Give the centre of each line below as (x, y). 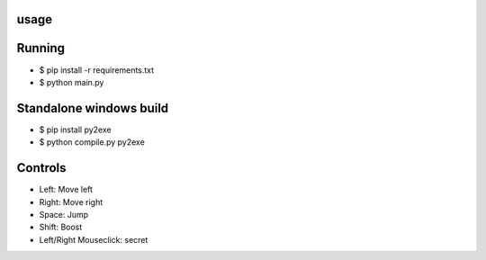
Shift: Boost (61, 227)
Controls (41, 168)
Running (41, 48)
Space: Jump (64, 214)
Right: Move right (71, 202)
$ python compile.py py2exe (92, 142)
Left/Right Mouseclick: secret (94, 239)
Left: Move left (66, 190)
